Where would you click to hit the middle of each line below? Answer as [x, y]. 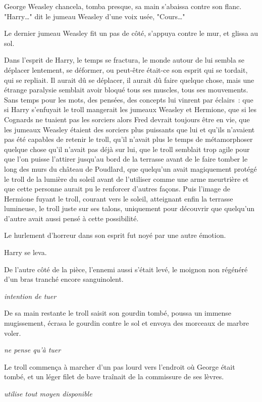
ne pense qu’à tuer [33, 350]
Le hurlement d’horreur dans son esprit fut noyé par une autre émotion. [115, 235]
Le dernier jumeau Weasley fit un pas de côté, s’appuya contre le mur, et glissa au [131, 33]
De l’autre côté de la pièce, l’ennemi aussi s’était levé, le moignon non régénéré [126, 269]
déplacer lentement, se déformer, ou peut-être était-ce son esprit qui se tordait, [126, 69]
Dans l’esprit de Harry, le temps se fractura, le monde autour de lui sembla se [124, 60]
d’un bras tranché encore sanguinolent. [64, 279]
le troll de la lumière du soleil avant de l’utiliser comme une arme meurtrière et [126, 179]
